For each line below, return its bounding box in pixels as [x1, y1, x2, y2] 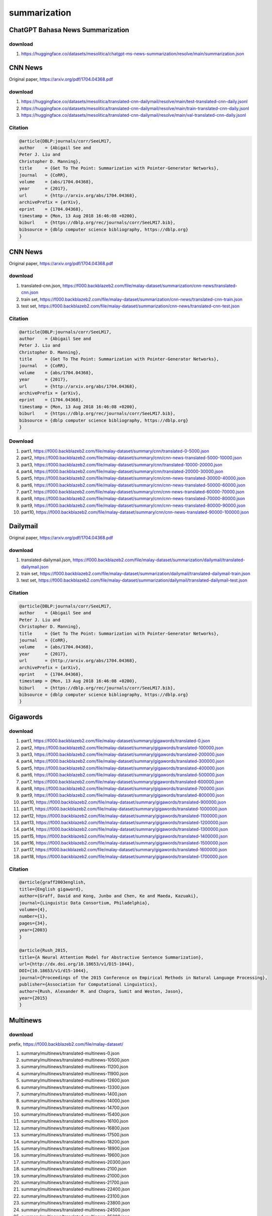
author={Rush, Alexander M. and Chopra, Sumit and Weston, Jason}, [19, 988, 184, 994]
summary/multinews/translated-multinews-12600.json [21, 1077, 130, 1083]
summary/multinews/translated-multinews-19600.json [21, 1152, 130, 1158]
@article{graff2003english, [19, 879, 86, 885]
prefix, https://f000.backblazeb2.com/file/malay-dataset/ [9, 1041, 123, 1047]
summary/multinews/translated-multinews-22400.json [21, 1186, 130, 1192]
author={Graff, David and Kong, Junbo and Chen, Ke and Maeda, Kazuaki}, [19, 893, 199, 899]
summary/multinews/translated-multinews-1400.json [21, 1091, 127, 1097]
